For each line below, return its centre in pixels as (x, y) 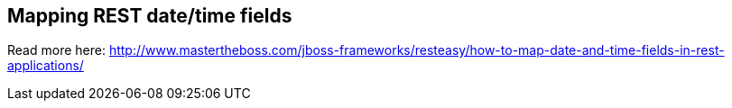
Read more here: (56, 50)
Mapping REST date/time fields (150, 16)
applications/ (46, 66)
